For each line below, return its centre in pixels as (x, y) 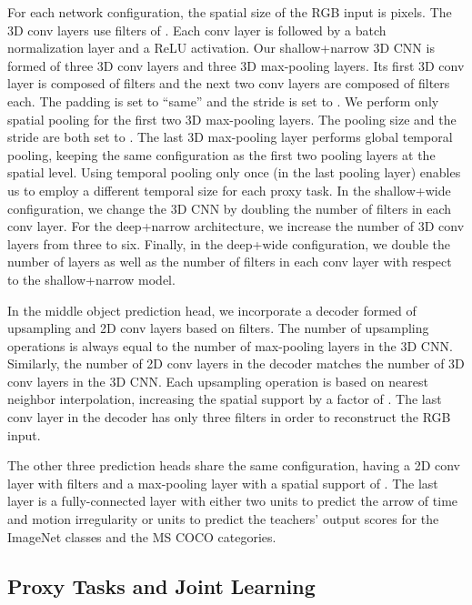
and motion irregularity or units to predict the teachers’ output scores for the (223, 519)
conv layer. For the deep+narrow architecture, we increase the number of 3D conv (236, 226)
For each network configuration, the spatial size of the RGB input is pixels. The (230, 12)
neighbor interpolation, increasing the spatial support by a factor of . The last (225, 399)
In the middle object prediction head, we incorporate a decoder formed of (212, 310)
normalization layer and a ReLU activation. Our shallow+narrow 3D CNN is (221, 48)
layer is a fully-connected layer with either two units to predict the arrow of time (233, 501)
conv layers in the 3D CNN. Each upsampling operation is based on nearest (218, 381)
